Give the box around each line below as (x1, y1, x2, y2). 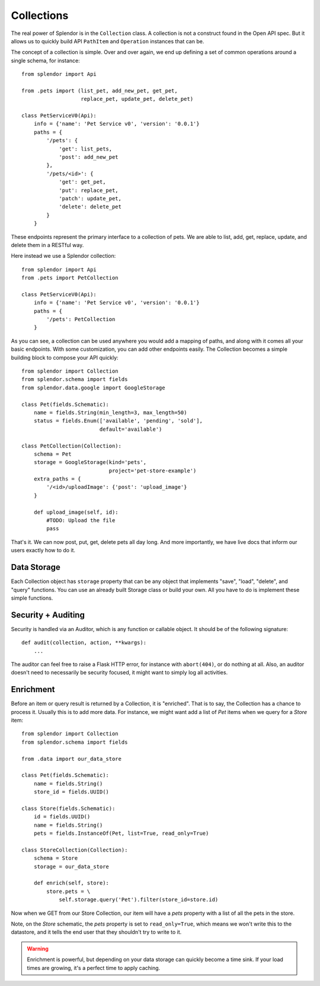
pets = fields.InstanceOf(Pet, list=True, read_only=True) (33, 830, 209, 837)
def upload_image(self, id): (33, 508, 119, 516)
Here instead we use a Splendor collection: (11, 252, 116, 260)
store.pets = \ (46, 888, 91, 895)
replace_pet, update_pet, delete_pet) (81, 95, 194, 103)
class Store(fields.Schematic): (21, 805, 116, 812)
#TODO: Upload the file (46, 517, 116, 524)
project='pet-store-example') (108, 467, 197, 474)
